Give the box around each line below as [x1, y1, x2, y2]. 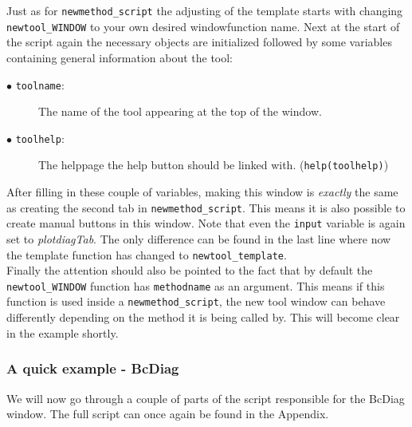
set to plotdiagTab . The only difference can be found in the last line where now [6, 230, 391, 247]
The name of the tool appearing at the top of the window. [38, 103, 322, 120]
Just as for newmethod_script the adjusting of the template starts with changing [6, 2, 403, 18]
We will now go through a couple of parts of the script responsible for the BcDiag [6, 389, 405, 406]
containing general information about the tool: [6, 49, 233, 65]
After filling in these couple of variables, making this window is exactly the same [6, 184, 398, 200]
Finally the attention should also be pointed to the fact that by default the [6, 262, 373, 279]
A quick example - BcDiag [6, 358, 179, 378]
